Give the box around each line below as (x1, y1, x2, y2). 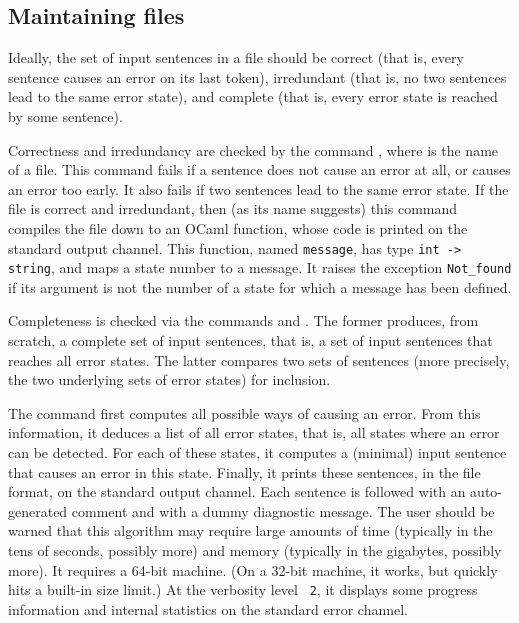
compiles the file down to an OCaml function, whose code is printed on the (8, 217, 468, 238)
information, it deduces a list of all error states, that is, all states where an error (8, 422, 500, 443)
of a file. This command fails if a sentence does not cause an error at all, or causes (8, 159, 511, 180)
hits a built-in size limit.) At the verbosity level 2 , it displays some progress (8, 579, 478, 600)
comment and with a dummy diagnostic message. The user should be (71, 500, 495, 521)
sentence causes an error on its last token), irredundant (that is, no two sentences (8, 66, 507, 87)
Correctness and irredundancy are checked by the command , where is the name (8, 139, 499, 160)
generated (8, 500, 68, 521)
